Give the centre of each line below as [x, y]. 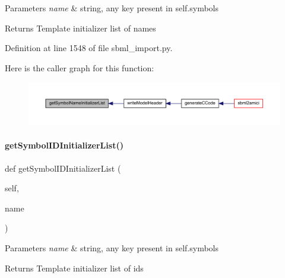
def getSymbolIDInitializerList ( [63, 168]
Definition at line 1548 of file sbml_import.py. [89, 48]
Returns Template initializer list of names [80, 28]
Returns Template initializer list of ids [74, 268]
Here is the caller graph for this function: [80, 67]
